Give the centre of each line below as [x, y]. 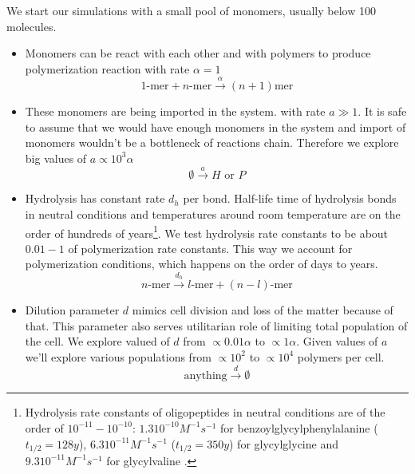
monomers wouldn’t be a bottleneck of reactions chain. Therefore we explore [212, 142]
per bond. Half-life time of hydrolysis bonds [290, 198]
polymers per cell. [341, 356]
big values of [56, 158]
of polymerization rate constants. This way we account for [210, 248]
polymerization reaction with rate [107, 68]
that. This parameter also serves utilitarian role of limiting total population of [216, 325]
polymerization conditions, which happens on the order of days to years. [202, 264]
